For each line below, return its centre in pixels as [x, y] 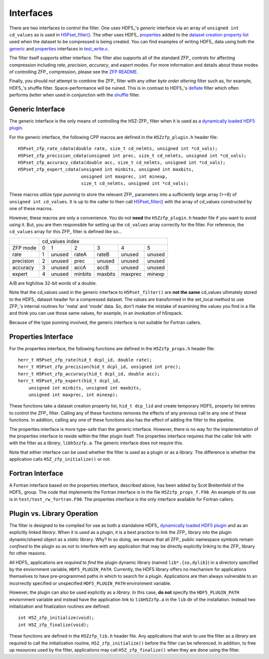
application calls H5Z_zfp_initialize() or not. [60, 459]
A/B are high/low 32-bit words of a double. [53, 283]
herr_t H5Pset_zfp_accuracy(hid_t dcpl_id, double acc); [89, 374]
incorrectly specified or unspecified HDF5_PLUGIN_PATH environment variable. [90, 583]
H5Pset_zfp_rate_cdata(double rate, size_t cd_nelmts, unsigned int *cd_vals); [118, 149]
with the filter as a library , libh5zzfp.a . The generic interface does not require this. [96, 443]
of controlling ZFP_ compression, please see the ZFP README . [74, 72]
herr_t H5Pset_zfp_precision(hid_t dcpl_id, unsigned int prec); [100, 367]
